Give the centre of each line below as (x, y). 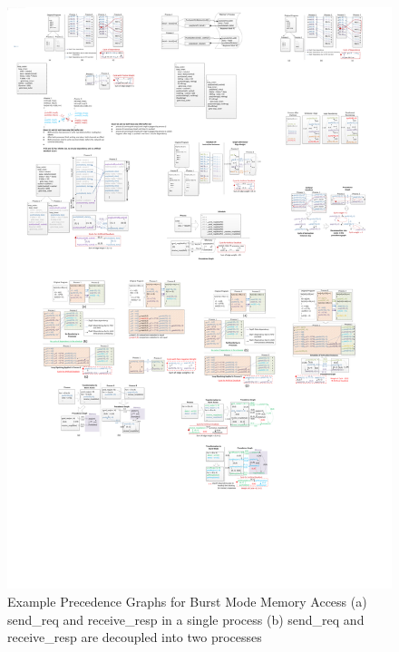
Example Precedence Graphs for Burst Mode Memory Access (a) (187, 601)
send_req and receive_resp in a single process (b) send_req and (186, 619)
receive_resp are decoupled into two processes (135, 637)
